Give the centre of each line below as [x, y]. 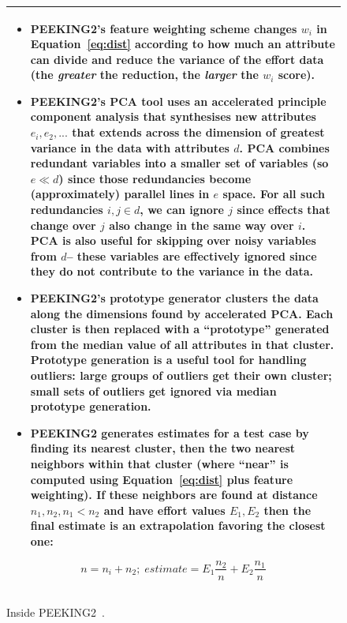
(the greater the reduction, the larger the [144, 75]
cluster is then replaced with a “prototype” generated [180, 329]
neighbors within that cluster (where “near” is [159, 463]
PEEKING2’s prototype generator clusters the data [174, 298]
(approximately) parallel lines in [120, 194]
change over [63, 225]
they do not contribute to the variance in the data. [172, 271]
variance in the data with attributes [130, 147]
